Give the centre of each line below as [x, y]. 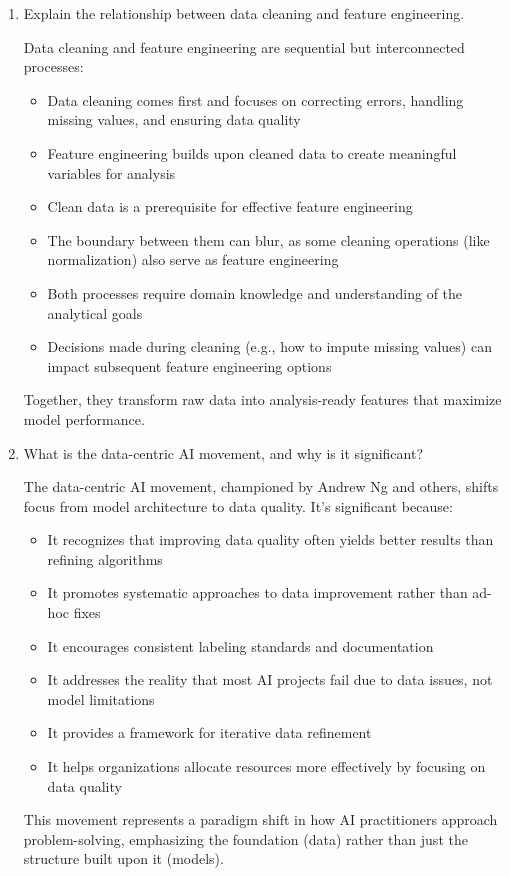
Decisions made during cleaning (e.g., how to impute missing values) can [269, 346]
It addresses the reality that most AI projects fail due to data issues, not [270, 679]
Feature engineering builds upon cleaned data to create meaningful [252, 152]
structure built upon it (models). [123, 858]
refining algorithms [105, 558]
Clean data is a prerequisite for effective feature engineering [230, 206]
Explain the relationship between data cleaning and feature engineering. [244, 13]
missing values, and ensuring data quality [174, 119]
